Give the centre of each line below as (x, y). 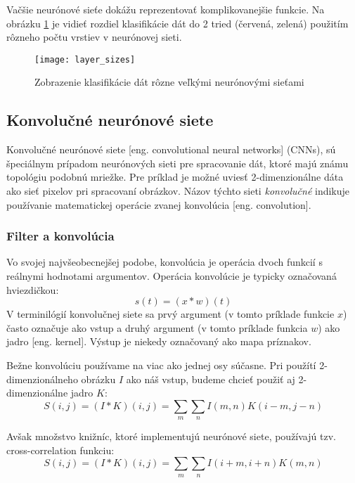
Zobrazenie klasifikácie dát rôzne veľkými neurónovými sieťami (169, 82)
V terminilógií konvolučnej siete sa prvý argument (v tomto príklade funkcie (170, 314)
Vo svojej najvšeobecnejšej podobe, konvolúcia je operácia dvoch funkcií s (164, 262)
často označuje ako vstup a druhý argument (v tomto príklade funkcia (157, 327)
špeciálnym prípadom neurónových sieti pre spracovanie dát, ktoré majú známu (177, 163)
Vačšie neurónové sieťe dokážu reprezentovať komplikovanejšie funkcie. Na (166, 9)
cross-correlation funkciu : (60, 450)
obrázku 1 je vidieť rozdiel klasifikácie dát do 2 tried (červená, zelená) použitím (177, 23)
